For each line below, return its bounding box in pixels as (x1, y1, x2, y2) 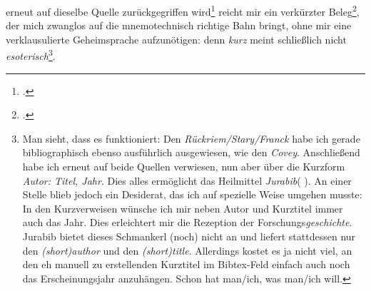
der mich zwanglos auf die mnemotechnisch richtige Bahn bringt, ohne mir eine (6, 18, 352, 33)
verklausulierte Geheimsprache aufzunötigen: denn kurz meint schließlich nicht (6, 31, 347, 46)
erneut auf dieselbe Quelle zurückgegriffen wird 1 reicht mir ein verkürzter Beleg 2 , (6, 2, 360, 19)
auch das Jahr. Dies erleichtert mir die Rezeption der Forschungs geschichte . (22, 215, 352, 230)
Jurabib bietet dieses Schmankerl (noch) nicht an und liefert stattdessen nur (22, 229, 356, 244)
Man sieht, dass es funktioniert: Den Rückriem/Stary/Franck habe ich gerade (22, 131, 360, 145)
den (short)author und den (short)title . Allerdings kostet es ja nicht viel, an (22, 242, 352, 257)
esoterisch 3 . (6, 46, 56, 63)
